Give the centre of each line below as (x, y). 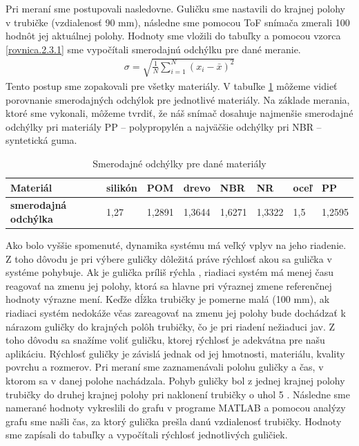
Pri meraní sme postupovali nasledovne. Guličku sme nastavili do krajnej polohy (175, 8)
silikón (122, 187)
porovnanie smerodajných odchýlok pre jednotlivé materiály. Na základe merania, (178, 99)
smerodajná (39, 205)
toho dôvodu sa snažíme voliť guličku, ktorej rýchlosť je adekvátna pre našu (165, 340)
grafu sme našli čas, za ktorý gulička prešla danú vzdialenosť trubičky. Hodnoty (174, 421)
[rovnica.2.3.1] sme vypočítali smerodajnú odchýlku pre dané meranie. (153, 49)
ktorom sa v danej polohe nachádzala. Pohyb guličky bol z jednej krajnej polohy (175, 380)
